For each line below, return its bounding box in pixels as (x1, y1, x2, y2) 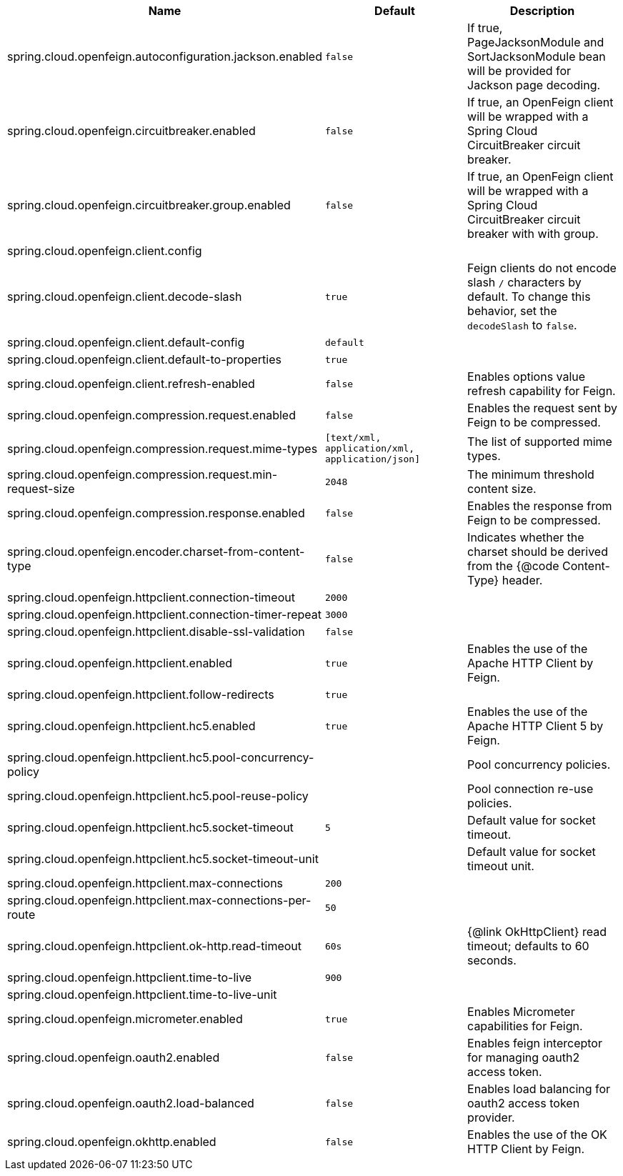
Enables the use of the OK (467, 1127, 607, 1142)
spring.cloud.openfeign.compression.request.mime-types (7, 441, 318, 456)
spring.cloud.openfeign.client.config (7, 244, 202, 258)
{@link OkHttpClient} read (467, 925, 607, 939)
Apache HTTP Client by (467, 656, 594, 670)
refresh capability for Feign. (467, 384, 616, 398)
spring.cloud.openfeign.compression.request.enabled (7, 408, 296, 422)
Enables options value (467, 369, 586, 384)
